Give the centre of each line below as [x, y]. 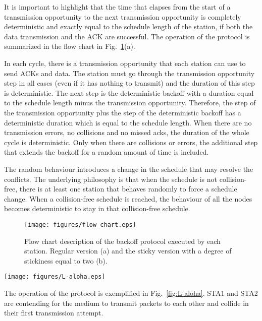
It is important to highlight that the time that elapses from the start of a [117, 7]
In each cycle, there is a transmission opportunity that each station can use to [125, 63]
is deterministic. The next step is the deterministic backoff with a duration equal [129, 92]
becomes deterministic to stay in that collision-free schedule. [97, 208]
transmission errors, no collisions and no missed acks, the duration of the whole [127, 132]
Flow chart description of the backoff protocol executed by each [122, 241]
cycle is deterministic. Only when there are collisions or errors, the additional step [131, 142]
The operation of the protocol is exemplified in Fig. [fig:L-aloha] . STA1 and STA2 [131, 293]
